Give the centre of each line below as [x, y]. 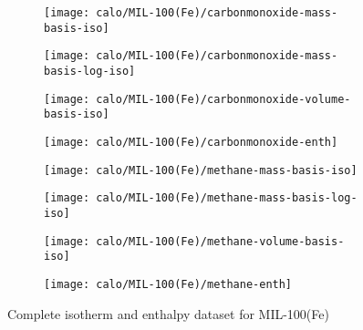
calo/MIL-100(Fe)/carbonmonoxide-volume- [223, 99]
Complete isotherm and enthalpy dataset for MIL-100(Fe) [168, 313]
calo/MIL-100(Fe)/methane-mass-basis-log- [227, 198]
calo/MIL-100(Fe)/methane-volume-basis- [220, 241]
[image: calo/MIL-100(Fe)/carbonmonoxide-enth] [191, 142]
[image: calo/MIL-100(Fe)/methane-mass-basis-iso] [201, 170]
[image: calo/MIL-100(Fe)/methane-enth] [168, 284]
